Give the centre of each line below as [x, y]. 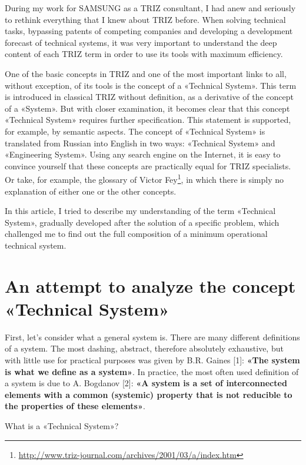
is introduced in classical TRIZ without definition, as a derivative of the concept [149, 97]
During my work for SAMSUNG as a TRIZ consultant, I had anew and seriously [150, 8]
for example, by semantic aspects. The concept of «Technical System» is [135, 131]
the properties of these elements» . [75, 406]
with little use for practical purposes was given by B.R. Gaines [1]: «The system [152, 360]
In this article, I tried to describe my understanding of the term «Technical [140, 211]
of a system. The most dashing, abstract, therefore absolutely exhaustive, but [144, 348]
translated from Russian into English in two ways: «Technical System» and [140, 143]
